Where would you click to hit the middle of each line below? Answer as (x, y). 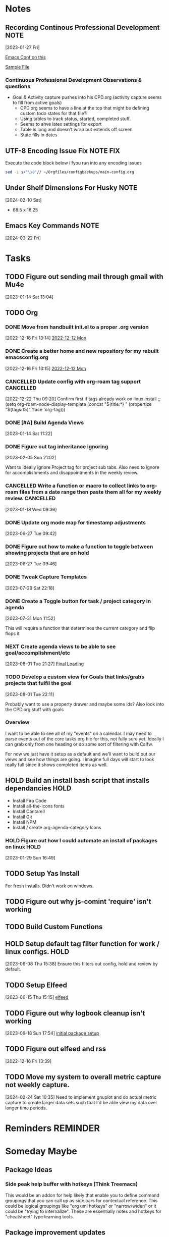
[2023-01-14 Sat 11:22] (29, 434)
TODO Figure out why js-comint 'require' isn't (78, 902)
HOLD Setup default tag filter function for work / (82, 944)
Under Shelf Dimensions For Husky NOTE (71, 188)
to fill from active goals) (37, 103)
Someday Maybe (41, 1151)
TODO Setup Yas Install (42, 874)
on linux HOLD (23, 847)
